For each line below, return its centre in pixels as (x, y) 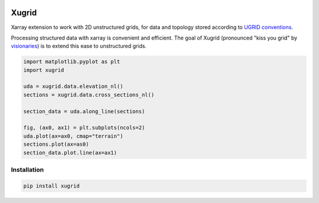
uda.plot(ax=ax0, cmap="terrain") (73, 136)
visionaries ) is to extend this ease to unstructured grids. (79, 46)
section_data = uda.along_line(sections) (84, 111)
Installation (27, 169)
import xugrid (44, 70)
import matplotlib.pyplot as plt (72, 62)
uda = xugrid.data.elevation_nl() (73, 86)
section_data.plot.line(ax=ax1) (70, 153)
